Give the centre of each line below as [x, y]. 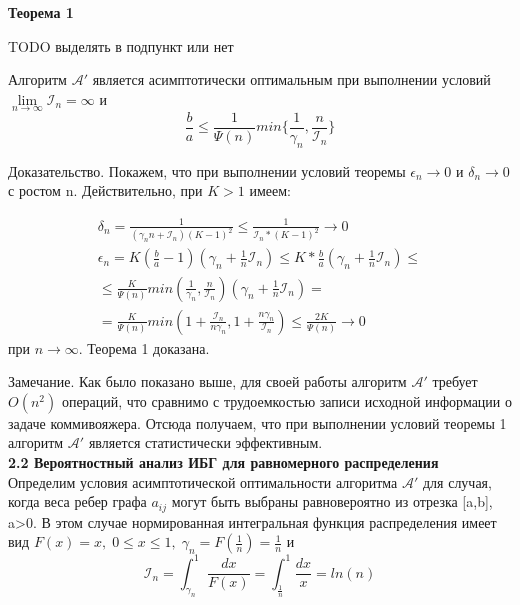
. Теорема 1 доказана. [144, 347]
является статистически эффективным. [205, 442]
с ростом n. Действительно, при [105, 190]
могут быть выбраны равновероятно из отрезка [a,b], [332, 501]
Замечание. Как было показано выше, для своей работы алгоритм [207, 381]
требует [455, 381]
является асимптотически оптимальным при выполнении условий [291, 79]
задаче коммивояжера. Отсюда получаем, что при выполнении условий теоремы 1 [257, 422]
